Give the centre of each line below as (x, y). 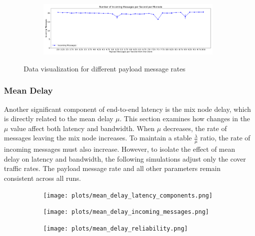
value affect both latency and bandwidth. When (82, 128)
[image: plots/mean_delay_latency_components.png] (128, 195)
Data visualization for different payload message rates (105, 68)
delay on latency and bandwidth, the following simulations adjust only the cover (125, 158)
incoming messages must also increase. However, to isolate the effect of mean (120, 149)
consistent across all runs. (43, 178)
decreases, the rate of (195, 128)
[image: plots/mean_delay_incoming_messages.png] (126, 212)
